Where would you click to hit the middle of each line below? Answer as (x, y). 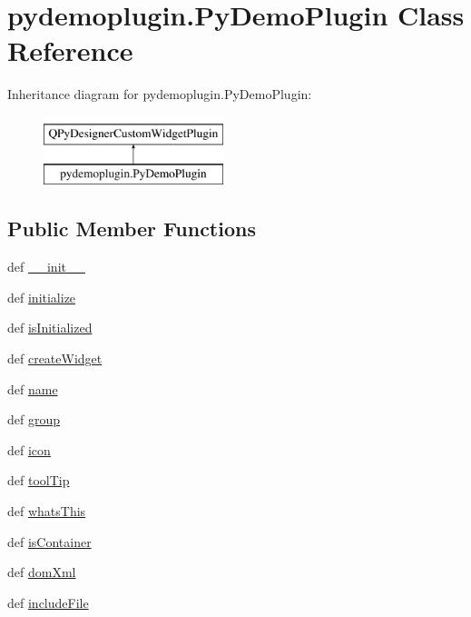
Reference (70, 50)
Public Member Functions (132, 229)
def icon (29, 449)
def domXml (42, 572)
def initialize (42, 297)
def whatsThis (47, 511)
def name (33, 388)
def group (34, 419)
